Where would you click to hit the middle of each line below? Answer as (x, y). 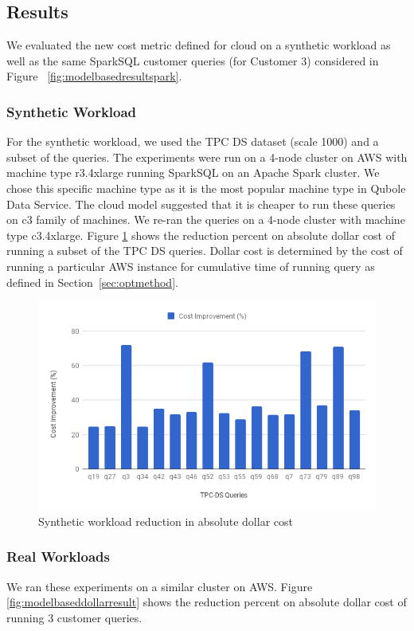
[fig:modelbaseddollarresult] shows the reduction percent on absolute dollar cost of (207, 602)
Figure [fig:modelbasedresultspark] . (94, 76)
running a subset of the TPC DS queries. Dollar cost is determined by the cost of (205, 251)
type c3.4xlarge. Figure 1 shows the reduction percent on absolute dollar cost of (201, 235)
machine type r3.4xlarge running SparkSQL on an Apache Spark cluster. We (193, 172)
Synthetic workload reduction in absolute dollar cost (166, 521)
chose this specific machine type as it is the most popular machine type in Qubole (206, 188)
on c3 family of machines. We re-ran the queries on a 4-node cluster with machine (206, 219)
